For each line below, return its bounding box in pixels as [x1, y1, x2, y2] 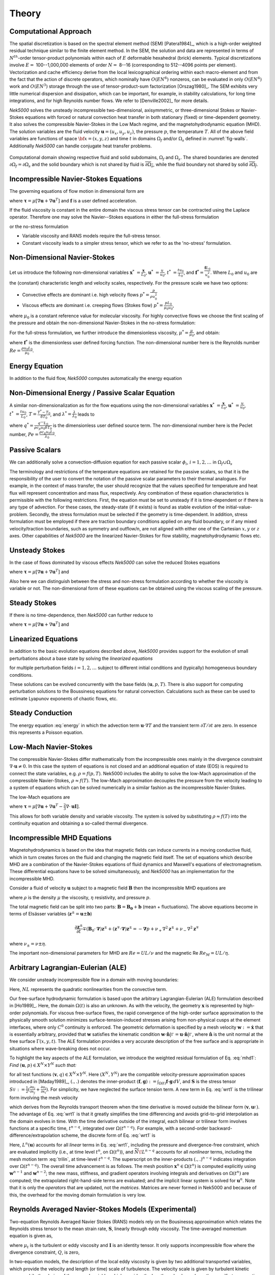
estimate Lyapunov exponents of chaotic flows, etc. [9, 695, 118, 701]
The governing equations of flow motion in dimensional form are [9, 188, 145, 194]
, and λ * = [50, 411, 72, 417]
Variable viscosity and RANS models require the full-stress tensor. [22, 233, 161, 239]
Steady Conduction [9, 709, 72, 718]
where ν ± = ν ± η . [9, 940, 47, 948]
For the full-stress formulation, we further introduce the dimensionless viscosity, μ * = [9, 329, 189, 336]
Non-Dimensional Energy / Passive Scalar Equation [9, 388, 175, 397]
